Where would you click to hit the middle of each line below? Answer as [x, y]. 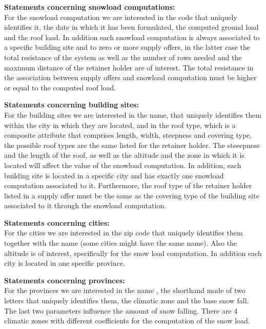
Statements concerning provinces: [65, 280]
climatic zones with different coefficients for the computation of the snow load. [127, 321]
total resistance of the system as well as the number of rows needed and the [123, 57]
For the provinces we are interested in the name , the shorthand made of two [125, 290]
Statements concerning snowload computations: [90, 7]
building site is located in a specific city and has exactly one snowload [114, 175]
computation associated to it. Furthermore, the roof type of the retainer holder [128, 185]
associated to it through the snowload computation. [85, 205]
